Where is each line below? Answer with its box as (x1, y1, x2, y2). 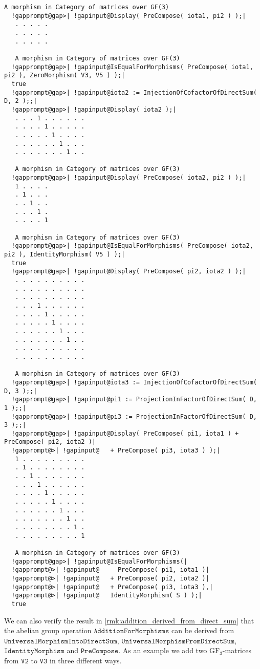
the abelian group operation (4, 625, 92, 636)
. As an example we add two (118, 645, 207, 656)
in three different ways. (49, 655, 122, 665)
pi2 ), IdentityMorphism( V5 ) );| (4, 251, 125, 258)
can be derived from (171, 625, 234, 636)
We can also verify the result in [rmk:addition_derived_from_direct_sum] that (4, 615, 254, 625)
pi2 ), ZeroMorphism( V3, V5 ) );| (4, 72, 125, 79)
